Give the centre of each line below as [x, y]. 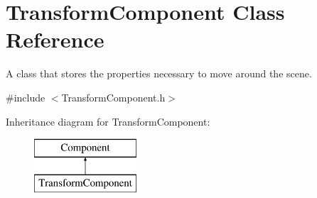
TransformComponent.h [113, 97]
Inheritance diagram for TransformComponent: [108, 121]
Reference [55, 39]
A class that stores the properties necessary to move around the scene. [159, 73]
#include [26, 97]
